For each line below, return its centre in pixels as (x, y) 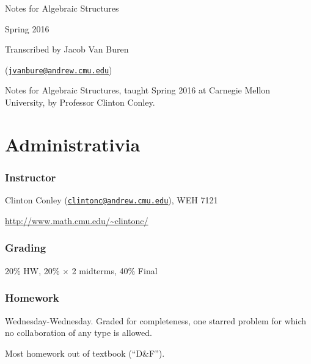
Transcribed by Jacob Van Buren (67, 49)
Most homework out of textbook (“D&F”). (85, 353)
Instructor (31, 177)
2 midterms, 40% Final (115, 270)
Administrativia (73, 144)
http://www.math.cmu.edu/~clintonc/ (77, 220)
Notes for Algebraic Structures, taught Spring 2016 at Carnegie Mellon (138, 90)
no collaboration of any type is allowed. (79, 333)
